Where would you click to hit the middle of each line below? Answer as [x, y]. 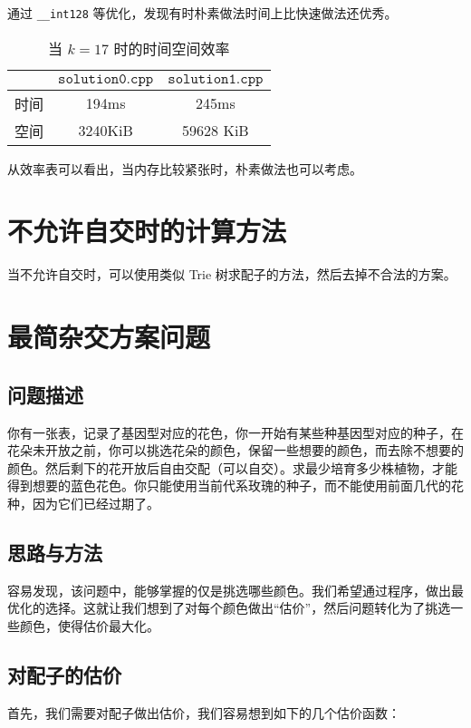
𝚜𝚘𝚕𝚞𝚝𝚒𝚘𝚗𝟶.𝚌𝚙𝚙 [106, 78]
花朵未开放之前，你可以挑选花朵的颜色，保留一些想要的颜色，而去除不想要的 [235, 450]
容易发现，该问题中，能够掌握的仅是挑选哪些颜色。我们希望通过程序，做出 [229, 590]
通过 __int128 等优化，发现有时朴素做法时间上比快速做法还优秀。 [202, 13]
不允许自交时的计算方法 [147, 231]
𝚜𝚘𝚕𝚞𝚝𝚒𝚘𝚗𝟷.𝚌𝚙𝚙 [216, 78]
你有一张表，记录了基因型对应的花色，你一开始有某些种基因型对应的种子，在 [235, 432]
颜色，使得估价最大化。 [89, 625]
